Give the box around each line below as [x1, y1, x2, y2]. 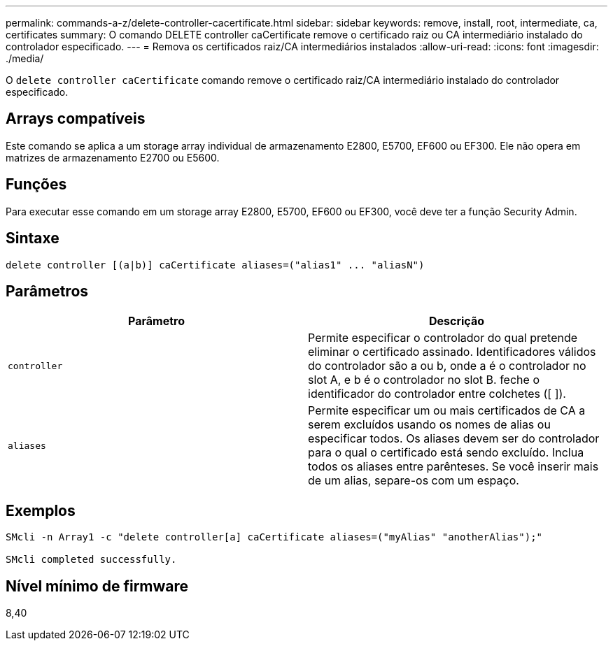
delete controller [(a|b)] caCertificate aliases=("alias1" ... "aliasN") [6, 259, 425, 271]
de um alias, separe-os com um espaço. [308, 473, 519, 488]
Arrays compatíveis [6, 110, 146, 128]
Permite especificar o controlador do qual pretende [308, 331, 578, 345]
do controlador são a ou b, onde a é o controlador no [308, 359, 586, 373]
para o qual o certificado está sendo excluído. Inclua [308, 445, 584, 460]
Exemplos [6, 501, 76, 519]
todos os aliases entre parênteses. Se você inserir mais [308, 459, 599, 474]
